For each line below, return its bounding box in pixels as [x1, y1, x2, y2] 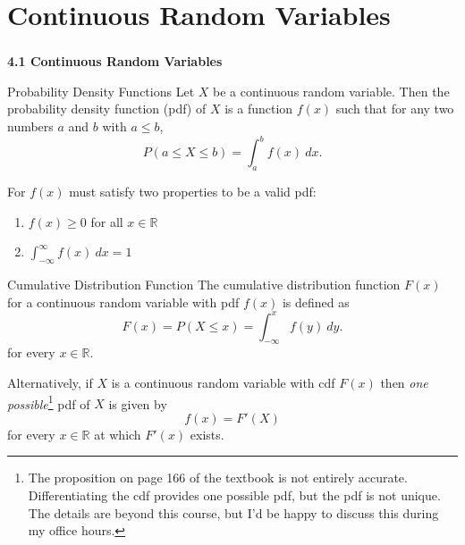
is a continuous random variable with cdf [111, 373, 335, 392]
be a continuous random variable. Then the [213, 81, 450, 100]
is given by [108, 394, 167, 413]
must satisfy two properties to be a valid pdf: [69, 181, 317, 200]
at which [94, 424, 141, 443]
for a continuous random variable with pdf [7, 292, 240, 311]
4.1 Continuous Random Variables [7, 52, 223, 71]
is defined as [282, 292, 350, 311]
